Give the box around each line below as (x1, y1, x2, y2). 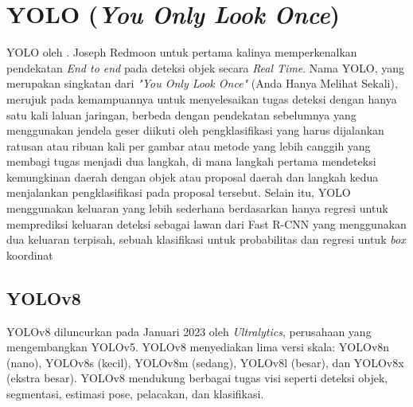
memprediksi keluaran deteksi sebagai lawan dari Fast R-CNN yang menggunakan (6, 215, 407, 232)
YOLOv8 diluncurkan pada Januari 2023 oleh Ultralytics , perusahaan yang (6, 323, 372, 339)
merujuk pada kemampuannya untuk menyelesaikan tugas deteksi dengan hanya (6, 90, 397, 107)
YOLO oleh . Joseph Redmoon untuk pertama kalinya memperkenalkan (6, 44, 357, 61)
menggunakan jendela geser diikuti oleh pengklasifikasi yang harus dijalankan (6, 122, 384, 139)
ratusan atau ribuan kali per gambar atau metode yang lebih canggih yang (6, 137, 371, 154)
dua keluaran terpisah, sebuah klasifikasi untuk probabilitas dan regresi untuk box (6, 231, 406, 248)
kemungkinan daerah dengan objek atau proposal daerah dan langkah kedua (6, 168, 379, 185)
